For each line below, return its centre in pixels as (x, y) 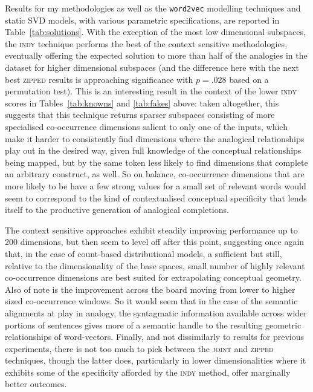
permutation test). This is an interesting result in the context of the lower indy (151, 91)
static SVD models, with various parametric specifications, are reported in (142, 20)
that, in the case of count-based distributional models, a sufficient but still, (144, 253)
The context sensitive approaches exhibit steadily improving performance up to (151, 230)
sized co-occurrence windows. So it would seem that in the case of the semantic (151, 301)
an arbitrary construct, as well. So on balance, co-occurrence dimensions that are (155, 174)
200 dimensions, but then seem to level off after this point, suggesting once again (155, 242)
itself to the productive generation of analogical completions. (117, 210)
